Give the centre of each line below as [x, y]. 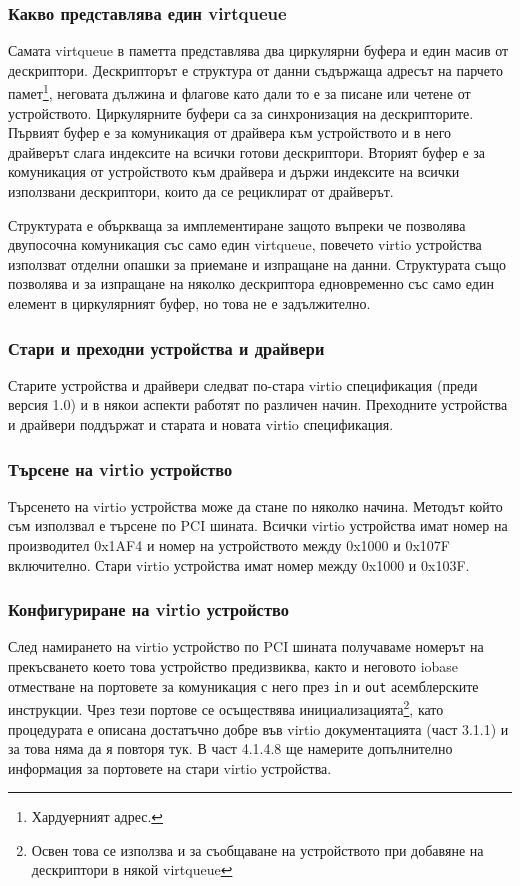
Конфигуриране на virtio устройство [148, 609]
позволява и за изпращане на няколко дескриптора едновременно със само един [251, 283]
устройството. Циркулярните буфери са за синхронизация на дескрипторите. [241, 112]
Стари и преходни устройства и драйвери [166, 347]
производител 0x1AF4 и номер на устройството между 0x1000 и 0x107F [229, 545]
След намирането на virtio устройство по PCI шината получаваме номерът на [246, 646]
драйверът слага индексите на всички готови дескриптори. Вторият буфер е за [247, 151]
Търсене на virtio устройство [120, 468]
